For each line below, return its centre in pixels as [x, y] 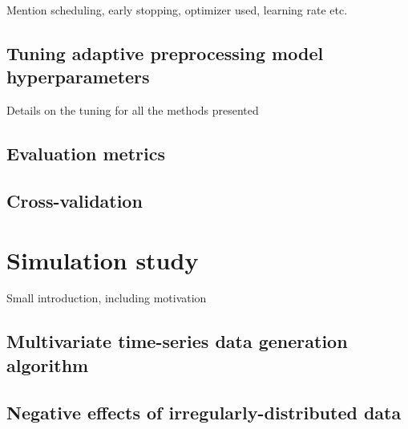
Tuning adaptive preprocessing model [165, 53]
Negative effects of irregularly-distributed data [204, 412]
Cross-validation [75, 200]
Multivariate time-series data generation [177, 341]
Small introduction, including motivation [107, 298]
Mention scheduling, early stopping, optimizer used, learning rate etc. [177, 10]
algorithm [48, 364]
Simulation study [103, 259]
